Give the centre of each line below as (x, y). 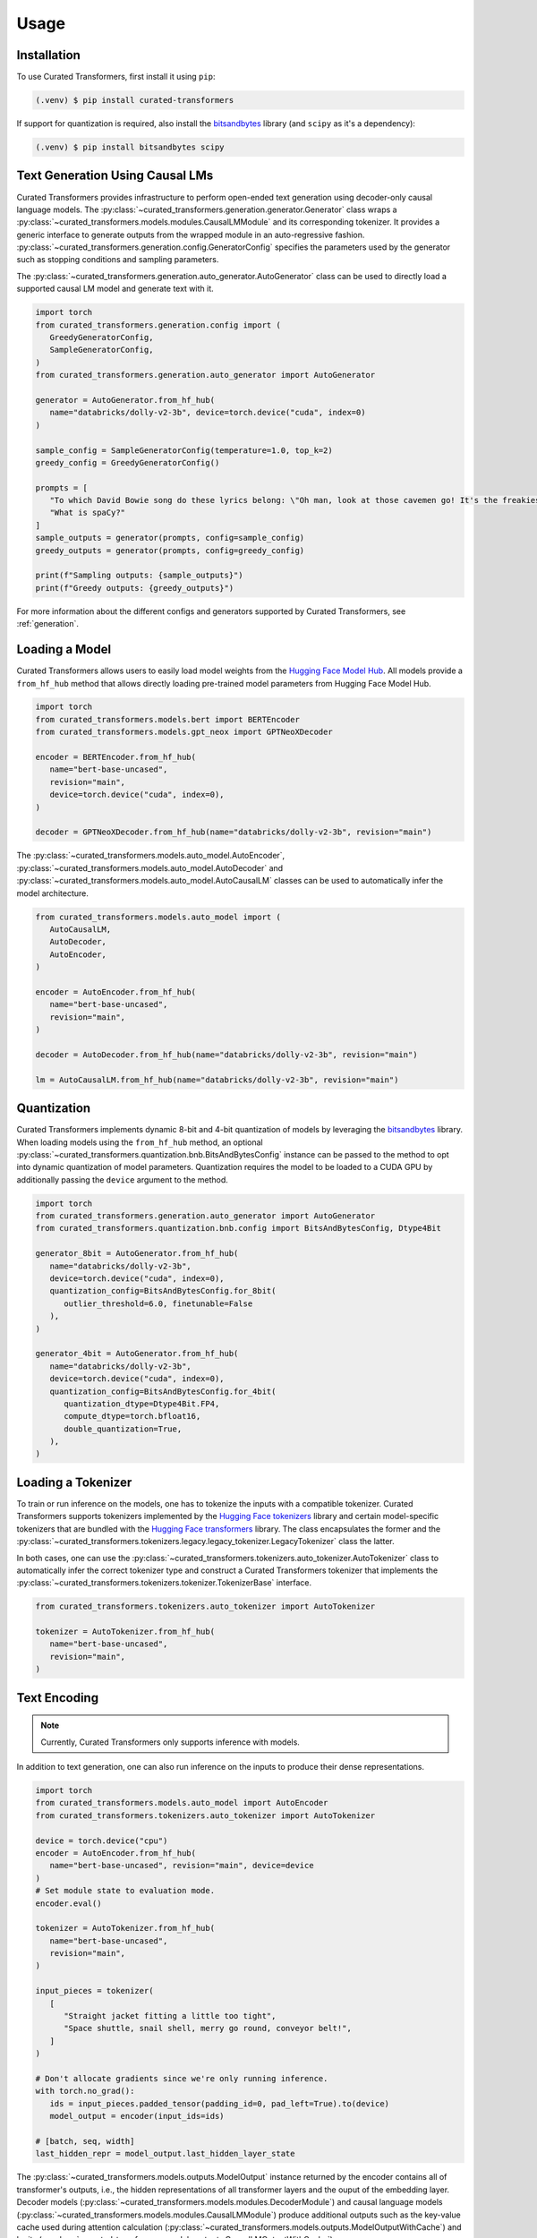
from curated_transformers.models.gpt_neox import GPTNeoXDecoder (184, 732)
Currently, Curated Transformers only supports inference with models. (170, 1742)
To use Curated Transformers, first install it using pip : (116, 77)
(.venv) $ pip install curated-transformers (135, 100)
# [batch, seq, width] (85, 2141)
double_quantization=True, (123, 1429)
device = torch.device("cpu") (102, 1841)
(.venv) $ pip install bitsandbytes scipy (130, 147)
